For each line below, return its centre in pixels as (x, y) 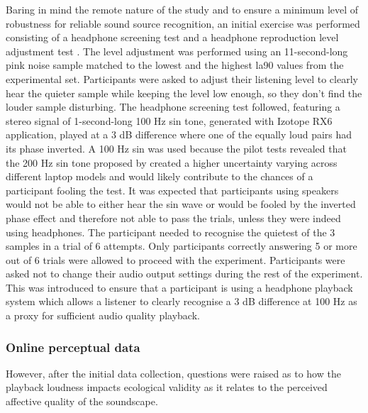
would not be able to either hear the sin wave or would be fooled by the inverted (181, 204)
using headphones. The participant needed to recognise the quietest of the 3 (171, 232)
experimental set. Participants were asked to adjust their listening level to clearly (182, 78)
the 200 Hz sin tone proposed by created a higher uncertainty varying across (172, 162)
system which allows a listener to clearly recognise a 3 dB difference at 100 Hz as (182, 301)
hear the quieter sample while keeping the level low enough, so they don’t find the (184, 93)
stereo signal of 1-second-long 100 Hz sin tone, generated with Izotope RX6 (169, 120)
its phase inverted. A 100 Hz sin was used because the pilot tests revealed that (176, 148)
